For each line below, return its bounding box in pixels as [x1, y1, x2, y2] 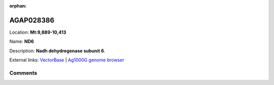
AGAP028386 [9, 16, 55, 25]
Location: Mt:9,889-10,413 [9, 29, 66, 35]
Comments [9, 69, 38, 76]
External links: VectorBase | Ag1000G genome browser [9, 57, 124, 63]
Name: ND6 [9, 38, 34, 45]
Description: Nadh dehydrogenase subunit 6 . [9, 48, 106, 54]
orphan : [9, 3, 27, 9]
